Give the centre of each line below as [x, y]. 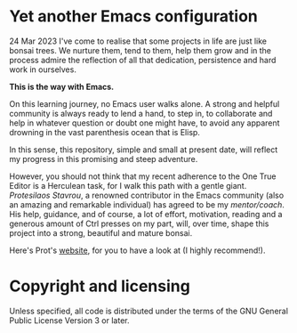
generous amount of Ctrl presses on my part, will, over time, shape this [139, 223]
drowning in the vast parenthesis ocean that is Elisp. [104, 132]
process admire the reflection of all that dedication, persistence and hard [143, 60]
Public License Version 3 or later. [69, 320]
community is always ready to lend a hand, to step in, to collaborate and [141, 113]
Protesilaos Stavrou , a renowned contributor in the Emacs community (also [147, 195]
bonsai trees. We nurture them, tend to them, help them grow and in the [140, 50]
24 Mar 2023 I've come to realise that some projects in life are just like [138, 41]
